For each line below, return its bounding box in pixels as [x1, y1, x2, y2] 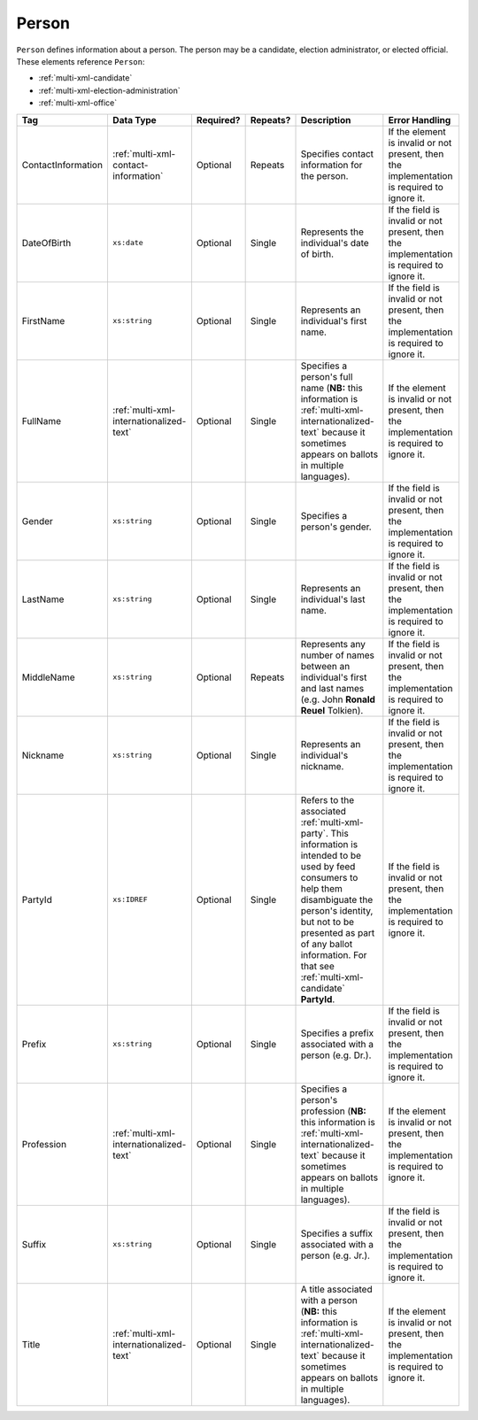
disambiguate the [300, 893, 374, 906]
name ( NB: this [300, 382, 363, 394]
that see [300, 960, 335, 972]
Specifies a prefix [300, 1027, 374, 1039]
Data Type [112, 113, 157, 126]
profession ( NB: [300, 1105, 366, 1117]
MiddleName [21, 671, 75, 683]
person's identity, [300, 904, 374, 916]
